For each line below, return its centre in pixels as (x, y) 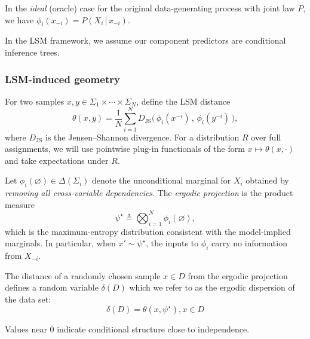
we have (19, 19)
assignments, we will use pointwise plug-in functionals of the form (125, 149)
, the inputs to (172, 243)
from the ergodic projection (238, 275)
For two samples (35, 101)
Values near (26, 329)
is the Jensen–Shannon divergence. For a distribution (142, 137)
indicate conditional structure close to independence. (153, 329)
